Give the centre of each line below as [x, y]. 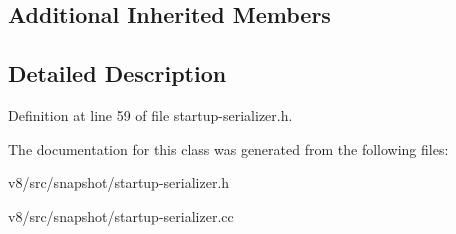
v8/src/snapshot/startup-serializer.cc [121, 215]
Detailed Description [117, 73]
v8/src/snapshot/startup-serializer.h [119, 182]
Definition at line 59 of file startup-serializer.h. [150, 114]
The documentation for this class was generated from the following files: [228, 148]
